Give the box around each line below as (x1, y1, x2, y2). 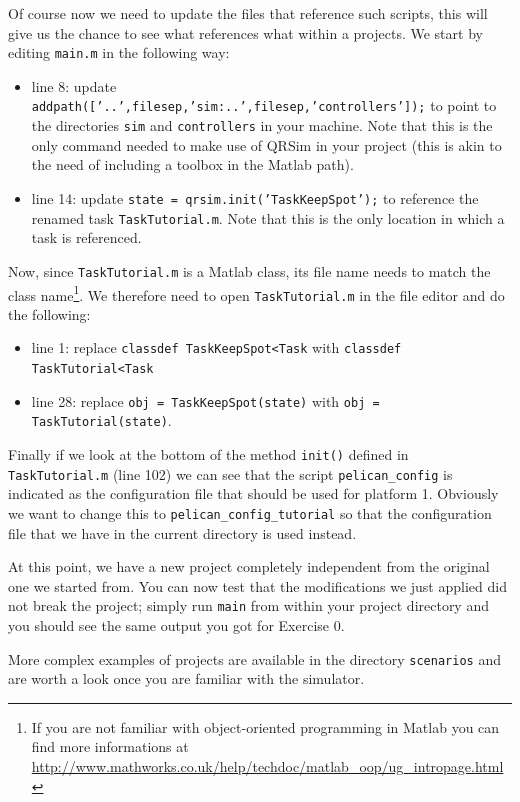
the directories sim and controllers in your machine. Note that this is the (31, 115, 493, 136)
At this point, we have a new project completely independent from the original (8, 556, 490, 577)
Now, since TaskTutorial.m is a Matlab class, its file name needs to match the (8, 260, 491, 281)
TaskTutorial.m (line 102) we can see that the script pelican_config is (8, 463, 453, 484)
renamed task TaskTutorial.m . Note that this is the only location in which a (31, 207, 505, 228)
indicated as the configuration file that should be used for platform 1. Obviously (8, 483, 499, 504)
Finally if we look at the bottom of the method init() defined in (8, 444, 409, 465)
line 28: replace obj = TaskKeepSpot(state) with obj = (31, 390, 380, 411)
